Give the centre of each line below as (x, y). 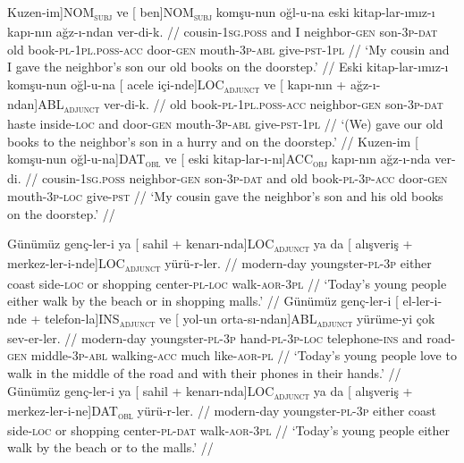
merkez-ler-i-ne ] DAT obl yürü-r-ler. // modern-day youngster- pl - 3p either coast (222, 411)
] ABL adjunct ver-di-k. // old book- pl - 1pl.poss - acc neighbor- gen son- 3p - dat (239, 105)
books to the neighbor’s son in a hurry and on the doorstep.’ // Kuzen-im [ (213, 141)
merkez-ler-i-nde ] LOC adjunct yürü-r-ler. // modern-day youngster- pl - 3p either (219, 265)
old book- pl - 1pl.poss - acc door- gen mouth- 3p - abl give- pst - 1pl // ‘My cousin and (228, 49)
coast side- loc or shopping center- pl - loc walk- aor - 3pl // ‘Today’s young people (227, 283)
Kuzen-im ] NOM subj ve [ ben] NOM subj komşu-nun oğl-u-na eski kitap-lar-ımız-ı (221, 13)
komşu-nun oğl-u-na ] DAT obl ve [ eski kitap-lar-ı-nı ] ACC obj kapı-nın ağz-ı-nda (219, 160)
